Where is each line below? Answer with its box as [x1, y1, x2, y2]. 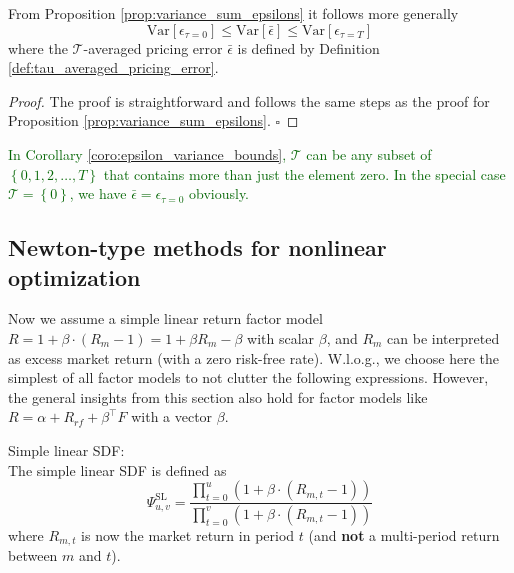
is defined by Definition [237, 37, 380, 58]
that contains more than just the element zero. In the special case [103, 163, 506, 184]
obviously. [189, 183, 250, 204]
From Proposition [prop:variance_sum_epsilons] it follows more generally [8, 3, 459, 23]
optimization [8, 261, 141, 292]
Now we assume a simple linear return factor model [8, 308, 323, 329]
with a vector [131, 406, 213, 427]
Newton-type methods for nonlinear [8, 232, 387, 263]
